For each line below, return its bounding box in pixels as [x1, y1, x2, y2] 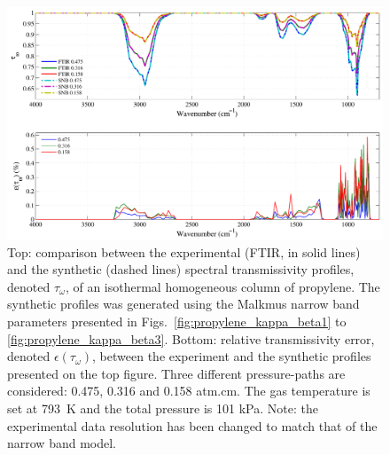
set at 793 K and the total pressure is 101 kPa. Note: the [7, 399, 318, 418]
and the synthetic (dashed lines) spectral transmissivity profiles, [7, 260, 355, 278]
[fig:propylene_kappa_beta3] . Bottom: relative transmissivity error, [7, 329, 375, 348]
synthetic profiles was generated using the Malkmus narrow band [7, 294, 360, 313]
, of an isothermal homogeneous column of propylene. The [65, 277, 380, 295]
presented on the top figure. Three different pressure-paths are [7, 364, 346, 382]
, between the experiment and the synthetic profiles [92, 347, 371, 365]
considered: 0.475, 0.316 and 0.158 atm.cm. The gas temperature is [7, 381, 370, 400]
